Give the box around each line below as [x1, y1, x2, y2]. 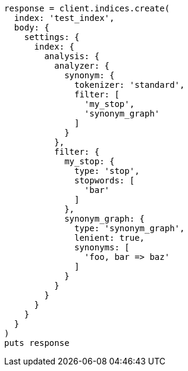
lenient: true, [74, 233, 145, 243]
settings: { [24, 32, 80, 42]
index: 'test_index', [14, 13, 115, 23]
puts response [4, 338, 70, 348]
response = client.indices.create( [4, 4, 170, 13]
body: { [14, 23, 49, 32]
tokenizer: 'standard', [74, 80, 185, 90]
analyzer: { [54, 61, 110, 70]
